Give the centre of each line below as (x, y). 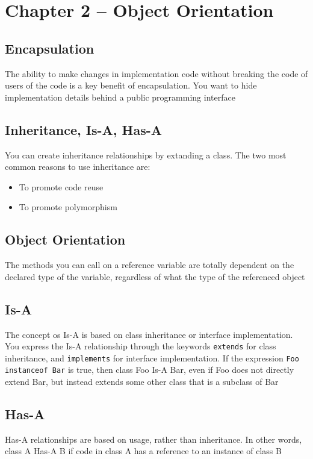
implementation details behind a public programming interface (120, 97)
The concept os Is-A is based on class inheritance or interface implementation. (149, 334)
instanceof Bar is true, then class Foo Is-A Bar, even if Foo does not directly (150, 370)
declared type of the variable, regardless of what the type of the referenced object (155, 276)
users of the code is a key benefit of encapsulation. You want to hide (131, 85)
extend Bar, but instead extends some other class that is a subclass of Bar (142, 382)
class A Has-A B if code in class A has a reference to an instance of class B (143, 451)
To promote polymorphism (68, 207)
